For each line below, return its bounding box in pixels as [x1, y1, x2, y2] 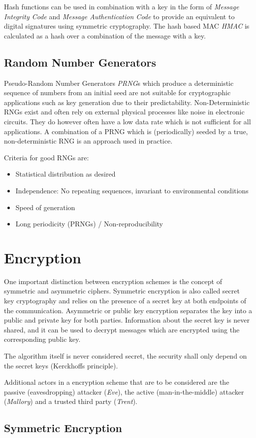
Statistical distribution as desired [15, 169, 116, 179]
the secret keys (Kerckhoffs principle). [4, 360, 118, 370]
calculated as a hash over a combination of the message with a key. [4, 30, 206, 40]
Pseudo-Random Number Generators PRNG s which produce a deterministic [4, 77, 234, 88]
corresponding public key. [4, 334, 81, 344]
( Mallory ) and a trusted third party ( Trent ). [4, 396, 137, 406]
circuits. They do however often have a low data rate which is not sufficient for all [4, 116, 251, 126]
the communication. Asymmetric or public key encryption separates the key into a [4, 305, 252, 315]
